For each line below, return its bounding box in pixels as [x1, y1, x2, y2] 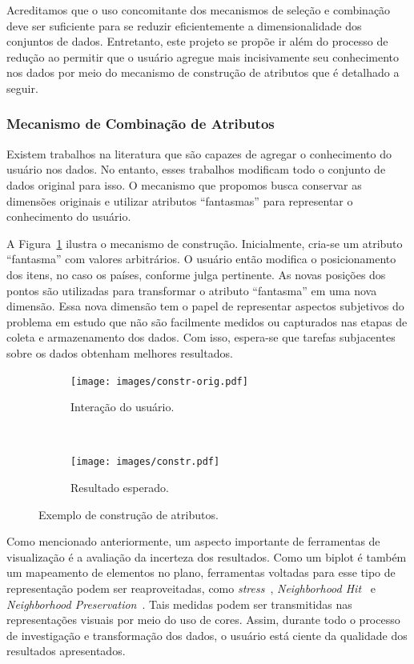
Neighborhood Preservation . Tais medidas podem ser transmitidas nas [6, 595, 352, 612]
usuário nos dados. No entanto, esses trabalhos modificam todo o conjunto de [6, 161, 386, 178]
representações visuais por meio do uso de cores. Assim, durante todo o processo [6, 611, 400, 628]
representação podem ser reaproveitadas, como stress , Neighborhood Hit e [6, 579, 376, 596]
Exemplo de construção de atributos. [38, 506, 219, 522]
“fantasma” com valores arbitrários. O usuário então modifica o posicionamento [6, 250, 396, 267]
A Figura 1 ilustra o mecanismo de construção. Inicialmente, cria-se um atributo [6, 234, 403, 251]
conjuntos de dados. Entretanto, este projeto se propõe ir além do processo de [6, 33, 388, 50]
